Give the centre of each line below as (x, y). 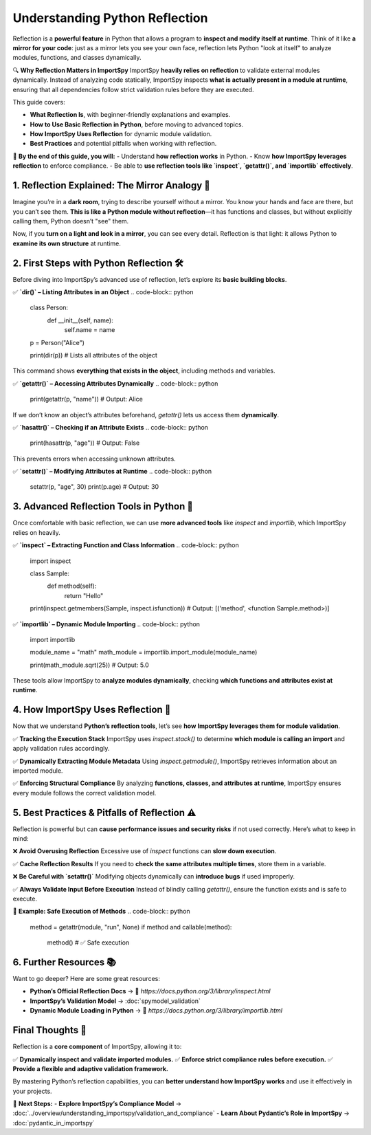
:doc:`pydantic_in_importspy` (54, 1123)
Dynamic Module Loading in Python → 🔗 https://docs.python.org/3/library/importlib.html (156, 1011)
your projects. (32, 1091)
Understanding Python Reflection (110, 18)
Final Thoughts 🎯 (50, 1030)
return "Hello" (84, 595)
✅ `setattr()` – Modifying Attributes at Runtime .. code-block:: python (112, 472)
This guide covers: (39, 102)
